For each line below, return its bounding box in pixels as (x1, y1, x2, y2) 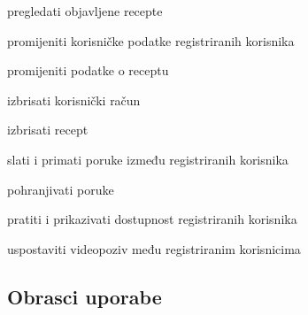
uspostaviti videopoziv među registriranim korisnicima (7, 239, 301, 257)
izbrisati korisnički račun (7, 90, 141, 109)
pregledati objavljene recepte (7, 2, 163, 19)
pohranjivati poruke (7, 180, 114, 198)
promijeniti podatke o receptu (7, 61, 169, 80)
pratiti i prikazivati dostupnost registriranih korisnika (7, 210, 297, 228)
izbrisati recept (7, 120, 89, 139)
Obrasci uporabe (7, 282, 162, 310)
